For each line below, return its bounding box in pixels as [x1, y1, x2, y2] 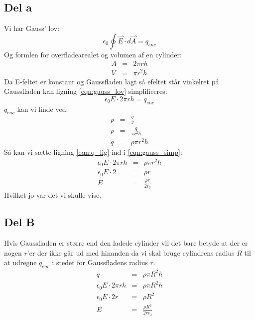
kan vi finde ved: [17, 103, 68, 114]
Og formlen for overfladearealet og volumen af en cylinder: [4, 49, 182, 59]
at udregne [4, 257, 37, 268]
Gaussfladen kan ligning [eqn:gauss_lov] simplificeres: [4, 86, 167, 96]
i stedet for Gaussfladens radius [52, 257, 148, 268]
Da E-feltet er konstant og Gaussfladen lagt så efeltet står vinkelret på [4, 76, 219, 86]
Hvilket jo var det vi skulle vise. [4, 190, 102, 200]
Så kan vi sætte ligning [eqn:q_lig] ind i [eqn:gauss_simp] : [4, 147, 182, 157]
